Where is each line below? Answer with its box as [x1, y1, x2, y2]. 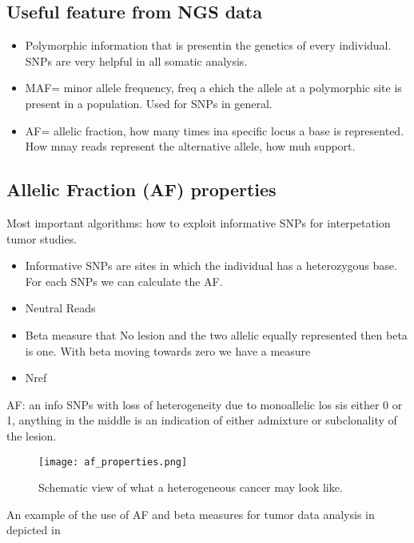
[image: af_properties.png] [38, 456, 188, 468]
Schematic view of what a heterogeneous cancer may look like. [38, 479, 343, 496]
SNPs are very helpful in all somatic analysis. [25, 52, 248, 69]
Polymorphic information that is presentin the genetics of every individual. [25, 37, 392, 54]
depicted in [6, 521, 61, 538]
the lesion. [6, 427, 57, 444]
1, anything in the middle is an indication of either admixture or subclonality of [6, 412, 397, 428]
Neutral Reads [25, 300, 96, 316]
